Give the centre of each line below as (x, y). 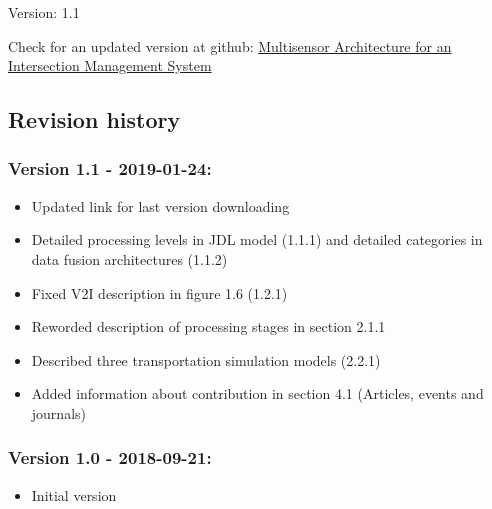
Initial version (74, 494)
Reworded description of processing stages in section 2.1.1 (208, 326)
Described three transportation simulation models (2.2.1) (206, 359)
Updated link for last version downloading (160, 205)
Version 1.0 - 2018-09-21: (110, 457)
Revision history (94, 119)
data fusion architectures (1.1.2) (129, 258)
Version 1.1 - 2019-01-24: (110, 168)
